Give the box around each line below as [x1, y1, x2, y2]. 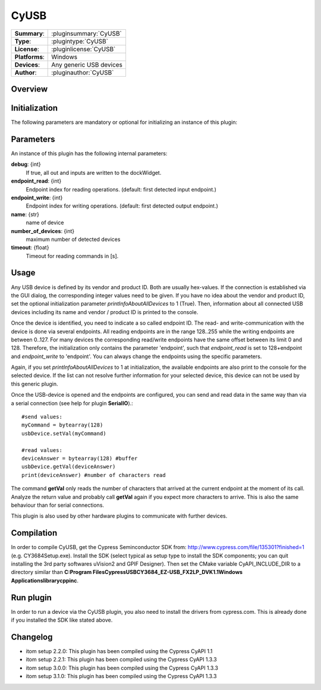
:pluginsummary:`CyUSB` [51, 29, 122, 37]
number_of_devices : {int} [11, 227, 75, 234]
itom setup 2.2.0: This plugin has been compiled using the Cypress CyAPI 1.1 [26, 648, 213, 655]
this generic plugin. [11, 380, 59, 387]
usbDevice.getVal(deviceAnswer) [21, 463, 116, 470]
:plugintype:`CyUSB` [51, 37, 108, 45]
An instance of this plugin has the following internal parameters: [11, 149, 168, 157]
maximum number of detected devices [26, 236, 121, 243]
